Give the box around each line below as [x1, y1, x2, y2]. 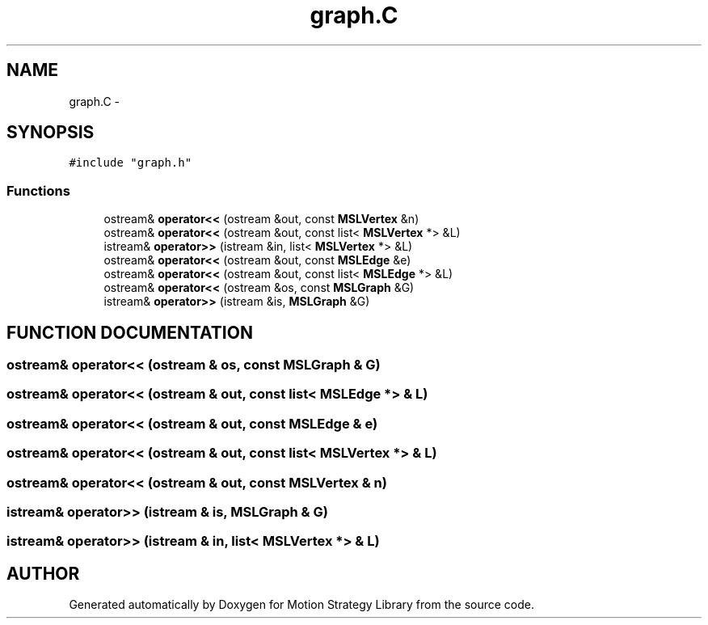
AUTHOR [6, 563, 80, 584]
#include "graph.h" [69, 156, 192, 170]
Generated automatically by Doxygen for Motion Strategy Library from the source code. [69, 598, 535, 612]
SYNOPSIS [6, 122, 95, 143]
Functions [6, 182, 70, 199]
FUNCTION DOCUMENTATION [6, 322, 253, 343]
